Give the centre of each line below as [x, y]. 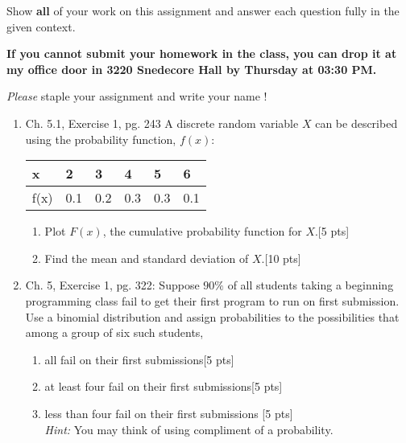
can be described [356, 123]
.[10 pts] [281, 258]
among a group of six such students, [114, 332]
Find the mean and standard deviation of [147, 258]
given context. [41, 26]
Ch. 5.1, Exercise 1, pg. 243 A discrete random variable [162, 123]
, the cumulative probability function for [202, 231]
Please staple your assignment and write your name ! [137, 96]
